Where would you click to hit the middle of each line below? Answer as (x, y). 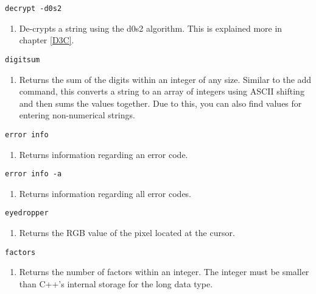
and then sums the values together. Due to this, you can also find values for (160, 103)
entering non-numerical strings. (77, 115)
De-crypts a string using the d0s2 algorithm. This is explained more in (151, 28)
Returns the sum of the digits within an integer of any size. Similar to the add (165, 79)
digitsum (23, 59)
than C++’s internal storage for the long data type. (116, 283)
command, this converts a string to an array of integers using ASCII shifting (162, 91)
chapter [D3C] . (47, 40)
